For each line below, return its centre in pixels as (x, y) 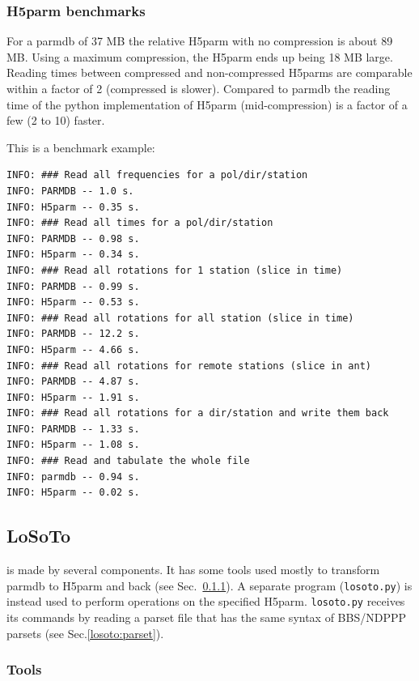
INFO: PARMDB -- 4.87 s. (73, 382)
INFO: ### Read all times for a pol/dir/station (140, 223)
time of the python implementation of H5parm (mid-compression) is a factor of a (207, 104)
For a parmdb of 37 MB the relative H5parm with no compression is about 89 (200, 41)
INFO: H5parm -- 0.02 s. (73, 493)
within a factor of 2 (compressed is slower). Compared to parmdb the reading (199, 88)
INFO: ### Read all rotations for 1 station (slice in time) (175, 270)
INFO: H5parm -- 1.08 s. (73, 445)
